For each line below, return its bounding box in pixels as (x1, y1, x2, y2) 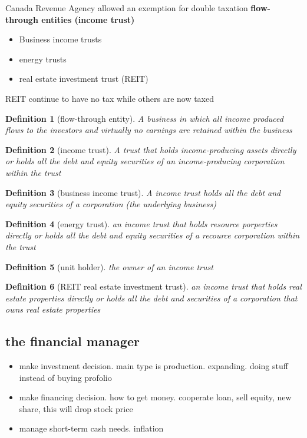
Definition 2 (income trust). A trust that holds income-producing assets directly (5, 143, 296, 155)
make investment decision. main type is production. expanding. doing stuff (19, 360, 288, 372)
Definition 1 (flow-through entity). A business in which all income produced (5, 112, 283, 124)
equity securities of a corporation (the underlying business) (5, 198, 216, 210)
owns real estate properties (5, 303, 101, 316)
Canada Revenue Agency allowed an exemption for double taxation (5, 2, 248, 14)
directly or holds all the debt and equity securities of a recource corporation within (5, 229, 300, 241)
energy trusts (19, 52, 67, 65)
